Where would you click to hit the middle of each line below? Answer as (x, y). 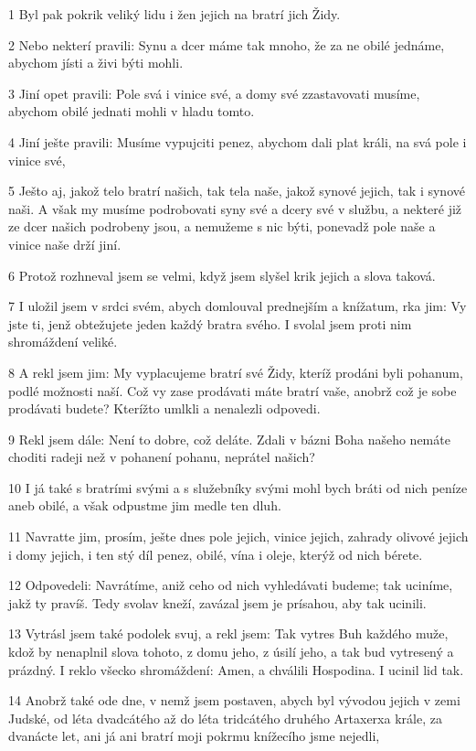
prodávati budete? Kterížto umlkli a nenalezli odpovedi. (164, 408)
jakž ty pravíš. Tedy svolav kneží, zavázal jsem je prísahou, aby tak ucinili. (217, 602)
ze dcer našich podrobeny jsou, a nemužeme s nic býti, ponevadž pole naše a (222, 226)
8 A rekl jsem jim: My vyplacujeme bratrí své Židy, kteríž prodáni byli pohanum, (236, 372)
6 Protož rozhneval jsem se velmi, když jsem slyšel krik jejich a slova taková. (222, 275)
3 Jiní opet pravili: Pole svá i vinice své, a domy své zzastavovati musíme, (214, 93)
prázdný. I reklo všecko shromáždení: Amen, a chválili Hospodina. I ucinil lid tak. (236, 669)
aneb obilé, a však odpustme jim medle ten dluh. (145, 505)
